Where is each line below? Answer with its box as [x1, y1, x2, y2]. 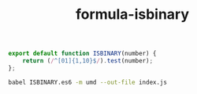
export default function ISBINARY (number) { [8, 49, 157, 58]
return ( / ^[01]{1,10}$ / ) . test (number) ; [22, 57, 154, 65]
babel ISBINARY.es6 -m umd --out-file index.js [8, 78, 168, 86]
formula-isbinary [75, 5, 190, 23]
